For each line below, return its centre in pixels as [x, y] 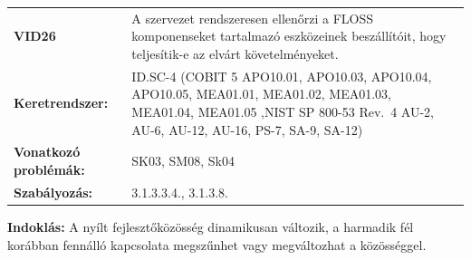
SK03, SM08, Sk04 [183, 161]
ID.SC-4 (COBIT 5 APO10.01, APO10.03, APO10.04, [282, 76]
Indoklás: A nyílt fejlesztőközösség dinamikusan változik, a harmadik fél [211, 226]
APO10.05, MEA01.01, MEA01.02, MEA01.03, [261, 94]
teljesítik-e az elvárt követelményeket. [235, 53]
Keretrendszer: [61, 103]
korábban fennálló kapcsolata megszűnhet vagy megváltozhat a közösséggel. [217, 244]
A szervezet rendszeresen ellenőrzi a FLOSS [253, 18]
